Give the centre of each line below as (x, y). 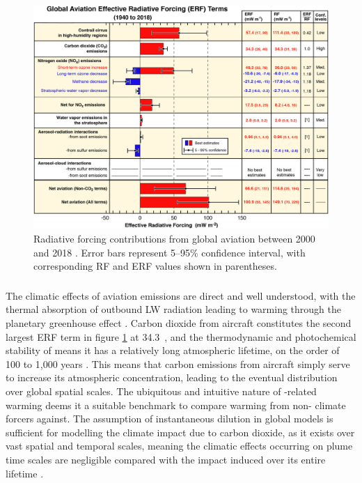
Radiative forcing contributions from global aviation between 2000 (174, 239)
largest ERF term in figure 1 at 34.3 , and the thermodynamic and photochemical (181, 336)
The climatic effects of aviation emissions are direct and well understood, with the (181, 295)
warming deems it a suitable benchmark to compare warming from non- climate (176, 405)
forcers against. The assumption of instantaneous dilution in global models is (170, 419)
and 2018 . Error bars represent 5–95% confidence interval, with (170, 252)
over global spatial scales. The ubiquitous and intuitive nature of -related (161, 391)
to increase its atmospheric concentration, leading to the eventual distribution (172, 377)
